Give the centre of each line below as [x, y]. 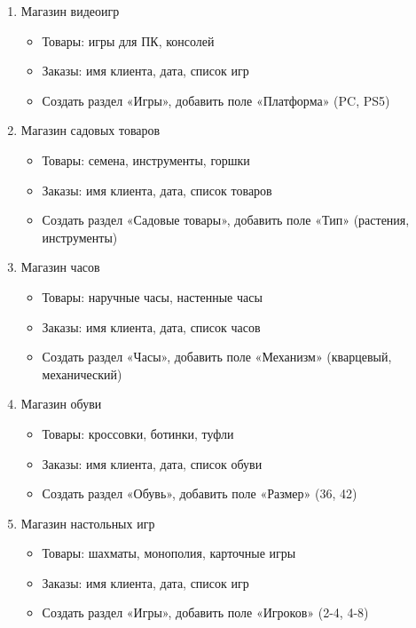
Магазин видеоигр [70, 11]
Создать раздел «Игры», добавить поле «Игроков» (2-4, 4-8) [205, 612]
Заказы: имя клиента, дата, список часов [151, 326]
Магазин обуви [61, 404]
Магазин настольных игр [88, 523]
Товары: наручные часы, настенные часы [152, 296]
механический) [82, 374]
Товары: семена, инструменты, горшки [146, 159]
